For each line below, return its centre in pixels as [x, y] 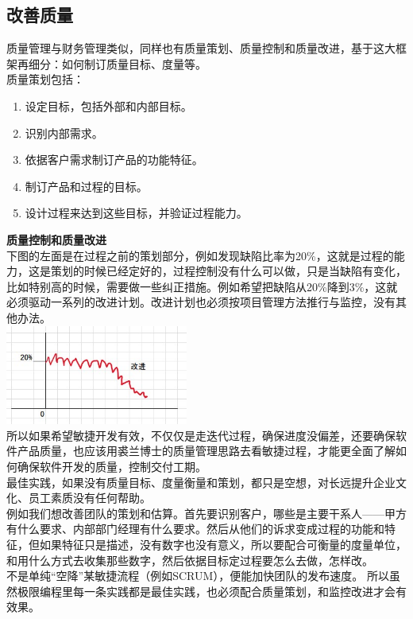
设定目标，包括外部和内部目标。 [108, 105]
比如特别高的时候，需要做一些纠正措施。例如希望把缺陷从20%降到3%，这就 [202, 286]
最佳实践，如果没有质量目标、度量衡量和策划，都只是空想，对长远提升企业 [201, 482]
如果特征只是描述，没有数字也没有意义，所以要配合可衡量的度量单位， [223, 544]
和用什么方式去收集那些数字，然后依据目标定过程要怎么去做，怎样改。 [190, 560]
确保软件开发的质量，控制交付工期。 [112, 467]
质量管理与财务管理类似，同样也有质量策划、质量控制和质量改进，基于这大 [201, 48]
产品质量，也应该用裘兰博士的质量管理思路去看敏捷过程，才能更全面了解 [206, 451]
